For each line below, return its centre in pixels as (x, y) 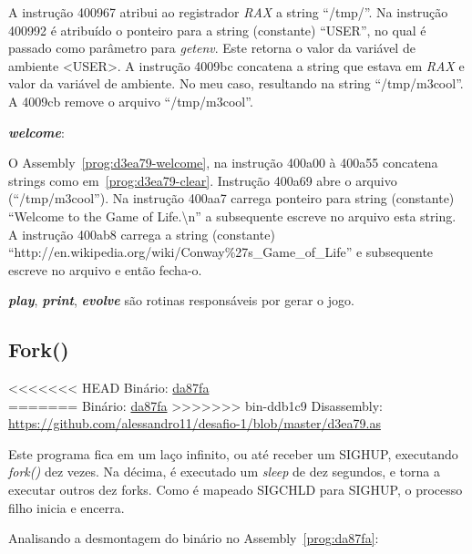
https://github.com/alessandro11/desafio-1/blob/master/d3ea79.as (195, 423)
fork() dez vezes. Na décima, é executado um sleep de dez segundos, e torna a (224, 472)
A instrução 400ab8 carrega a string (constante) (142, 234)
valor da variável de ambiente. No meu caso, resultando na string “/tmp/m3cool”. (236, 83)
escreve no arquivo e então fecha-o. (105, 269)
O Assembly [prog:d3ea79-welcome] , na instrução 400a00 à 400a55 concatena (223, 163)
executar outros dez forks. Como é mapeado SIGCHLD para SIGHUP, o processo (236, 490)
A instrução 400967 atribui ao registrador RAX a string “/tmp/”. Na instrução (228, 12)
